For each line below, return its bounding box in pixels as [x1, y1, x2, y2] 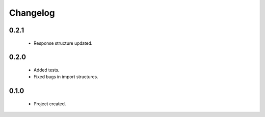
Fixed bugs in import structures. [33, 74, 98, 80]
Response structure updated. [33, 40, 93, 46]
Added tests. [33, 67, 60, 73]
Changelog [9, 7, 55, 18]
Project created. [33, 101, 66, 107]
